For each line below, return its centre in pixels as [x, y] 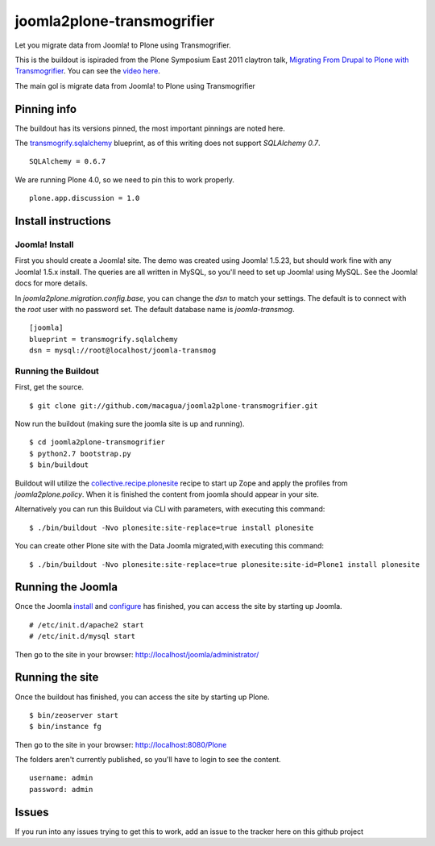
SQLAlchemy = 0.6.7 [68, 162]
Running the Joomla [66, 588]
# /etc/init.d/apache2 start [87, 625]
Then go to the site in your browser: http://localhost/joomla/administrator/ [137, 654]
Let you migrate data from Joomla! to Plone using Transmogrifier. [123, 45]
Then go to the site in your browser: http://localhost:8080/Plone [121, 744]
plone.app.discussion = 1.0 [85, 198]
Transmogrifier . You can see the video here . [88, 71]
